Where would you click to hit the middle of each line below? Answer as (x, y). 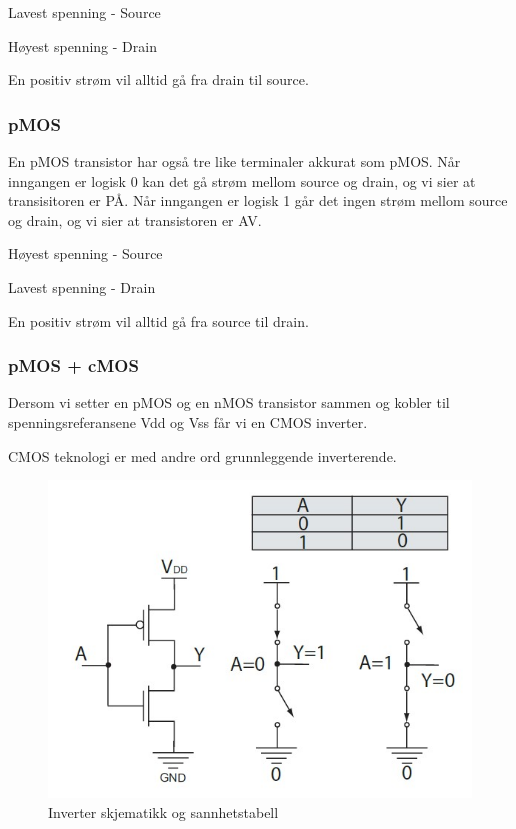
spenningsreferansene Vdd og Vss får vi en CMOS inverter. (188, 421)
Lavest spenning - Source (84, 12)
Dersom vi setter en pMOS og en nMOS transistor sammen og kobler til (229, 402)
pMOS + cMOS (73, 365)
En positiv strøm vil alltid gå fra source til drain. (158, 320)
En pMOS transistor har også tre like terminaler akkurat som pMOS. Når (234, 161)
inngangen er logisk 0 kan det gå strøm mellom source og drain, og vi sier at (242, 180)
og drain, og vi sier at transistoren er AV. (135, 219)
